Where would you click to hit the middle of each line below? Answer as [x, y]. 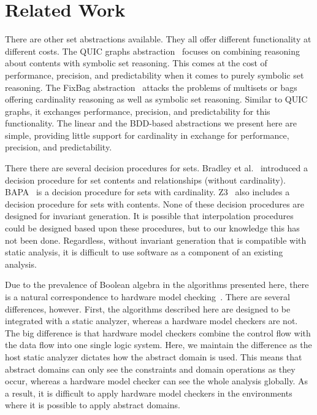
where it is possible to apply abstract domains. [93, 405]
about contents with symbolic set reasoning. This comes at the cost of [136, 63]
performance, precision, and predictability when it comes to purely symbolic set [155, 75]
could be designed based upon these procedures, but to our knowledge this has [152, 228]
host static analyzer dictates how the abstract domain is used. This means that [154, 356]
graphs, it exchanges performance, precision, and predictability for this [138, 111]
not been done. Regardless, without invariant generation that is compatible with [156, 240]
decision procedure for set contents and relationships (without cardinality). [145, 180]
